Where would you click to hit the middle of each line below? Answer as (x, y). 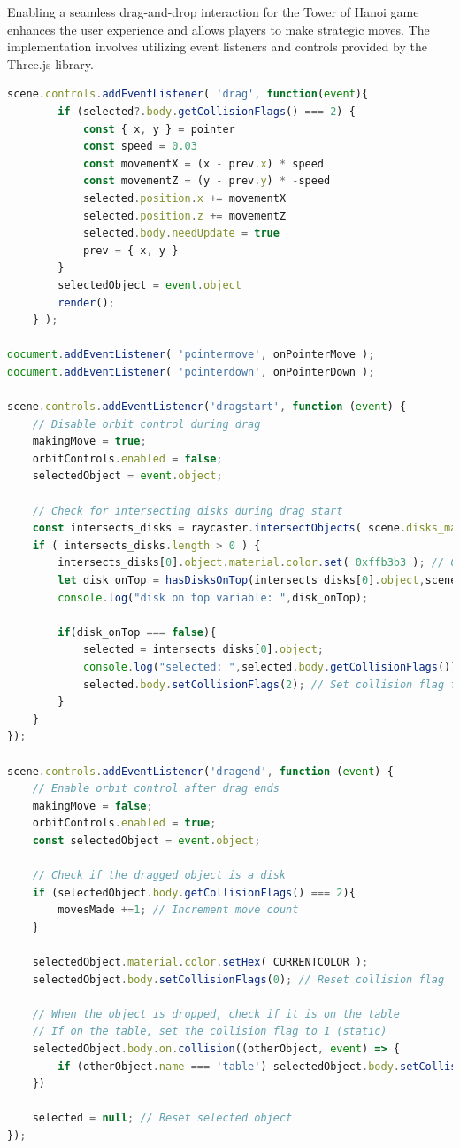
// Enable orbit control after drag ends (156, 789)
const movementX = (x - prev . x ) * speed (203, 163)
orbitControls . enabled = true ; (124, 823)
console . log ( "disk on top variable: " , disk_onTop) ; (213, 597)
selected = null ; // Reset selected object (162, 1118)
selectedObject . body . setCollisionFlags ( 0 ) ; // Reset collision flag (238, 979)
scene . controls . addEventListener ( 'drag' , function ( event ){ (188, 94)
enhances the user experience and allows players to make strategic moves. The (218, 29)
